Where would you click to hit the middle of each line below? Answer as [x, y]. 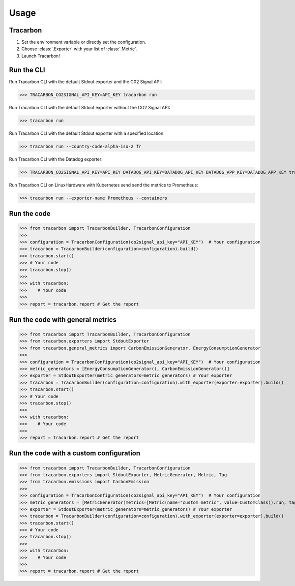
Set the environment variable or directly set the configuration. [84, 42]
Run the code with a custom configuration [75, 453]
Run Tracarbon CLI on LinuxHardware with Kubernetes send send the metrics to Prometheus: [104, 185]
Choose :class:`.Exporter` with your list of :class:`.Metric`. [79, 49]
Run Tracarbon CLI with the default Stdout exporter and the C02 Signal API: [86, 82]
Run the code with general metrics [63, 320]
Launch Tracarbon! [41, 56]
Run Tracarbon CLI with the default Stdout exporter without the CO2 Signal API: [89, 107]
